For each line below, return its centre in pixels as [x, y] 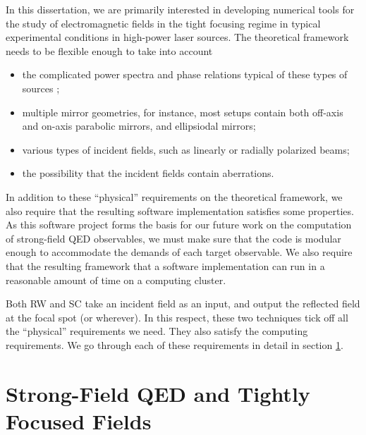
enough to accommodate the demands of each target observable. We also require [179, 252]
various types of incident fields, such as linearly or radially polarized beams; [186, 149]
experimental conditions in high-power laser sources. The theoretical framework [177, 37]
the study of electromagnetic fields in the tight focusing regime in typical [163, 23]
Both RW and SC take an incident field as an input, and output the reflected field [183, 304]
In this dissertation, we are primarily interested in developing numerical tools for [180, 9]
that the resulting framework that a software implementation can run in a [165, 265]
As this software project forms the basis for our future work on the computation [179, 225]
